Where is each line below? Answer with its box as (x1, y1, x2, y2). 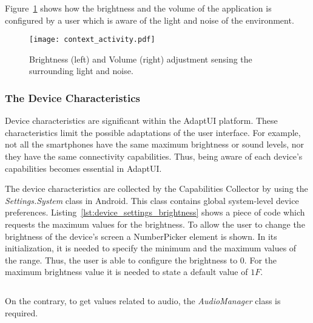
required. (5, 306, 38, 319)
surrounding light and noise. (29, 64, 133, 77)
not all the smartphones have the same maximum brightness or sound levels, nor (5, 138, 304, 151)
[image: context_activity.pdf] (29, 35, 155, 44)
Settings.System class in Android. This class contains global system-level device (5, 194, 299, 206)
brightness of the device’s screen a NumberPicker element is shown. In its (5, 229, 277, 242)
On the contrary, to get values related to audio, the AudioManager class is (5, 294, 281, 307)
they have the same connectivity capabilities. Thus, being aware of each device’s (5, 150, 303, 163)
